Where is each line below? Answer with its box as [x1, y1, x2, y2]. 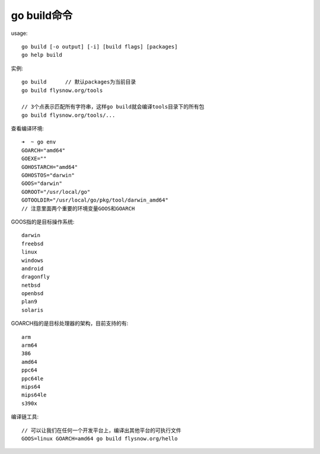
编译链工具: [11, 413, 39, 420]
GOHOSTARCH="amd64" [21, 164, 78, 170]
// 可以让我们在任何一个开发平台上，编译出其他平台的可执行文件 [21, 427, 182, 434]
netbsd [21, 282, 41, 289]
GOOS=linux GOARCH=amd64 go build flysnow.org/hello [21, 435, 178, 442]
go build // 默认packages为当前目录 [21, 79, 136, 85]
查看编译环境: [11, 125, 44, 132]
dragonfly [21, 273, 50, 280]
